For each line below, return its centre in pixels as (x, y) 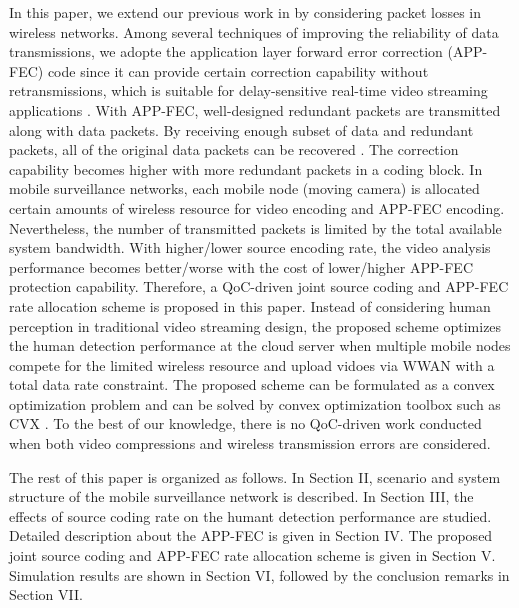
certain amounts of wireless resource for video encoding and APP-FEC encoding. (257, 207)
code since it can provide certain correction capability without (238, 70)
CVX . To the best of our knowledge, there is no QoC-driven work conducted (245, 423)
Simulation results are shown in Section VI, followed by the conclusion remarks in (259, 574)
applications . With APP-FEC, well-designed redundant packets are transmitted (255, 109)
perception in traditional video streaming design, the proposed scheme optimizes (255, 325)
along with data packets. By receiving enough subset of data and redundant (241, 129)
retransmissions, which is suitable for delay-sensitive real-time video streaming (248, 90)
